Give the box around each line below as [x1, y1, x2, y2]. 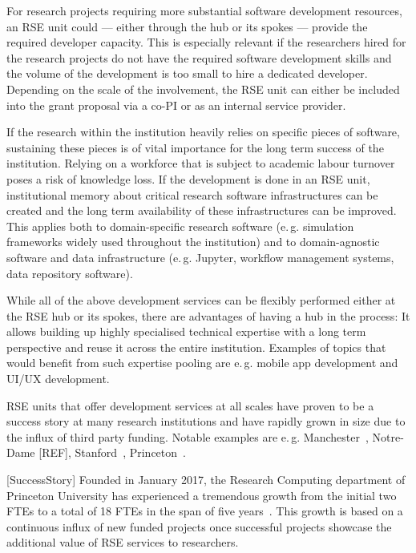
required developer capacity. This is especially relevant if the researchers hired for [6, 34, 406, 50]
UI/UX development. [6, 370, 110, 387]
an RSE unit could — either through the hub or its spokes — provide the [6, 18, 368, 34]
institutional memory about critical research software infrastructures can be [6, 186, 378, 203]
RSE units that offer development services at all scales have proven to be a [6, 397, 374, 414]
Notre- [372, 428, 404, 445]
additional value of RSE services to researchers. [6, 534, 239, 551]
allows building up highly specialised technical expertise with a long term [6, 323, 366, 340]
